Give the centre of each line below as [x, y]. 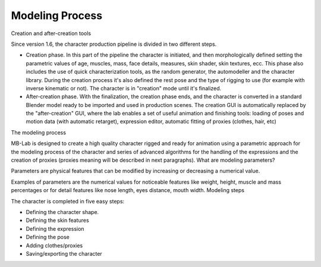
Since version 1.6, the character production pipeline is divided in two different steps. [114, 44]
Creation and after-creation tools [51, 33]
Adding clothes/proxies [54, 245]
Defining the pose [48, 237]
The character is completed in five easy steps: [68, 201]
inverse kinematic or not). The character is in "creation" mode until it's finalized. [124, 88]
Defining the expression [55, 228]
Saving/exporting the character [64, 253]
